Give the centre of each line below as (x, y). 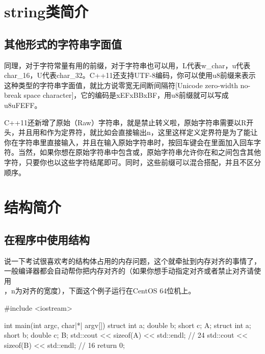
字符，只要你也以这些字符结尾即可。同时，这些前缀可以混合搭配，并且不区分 (132, 162)
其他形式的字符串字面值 (63, 44)
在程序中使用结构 (47, 239)
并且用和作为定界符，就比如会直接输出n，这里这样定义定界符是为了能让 (138, 132)
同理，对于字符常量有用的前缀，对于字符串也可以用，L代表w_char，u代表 (127, 65)
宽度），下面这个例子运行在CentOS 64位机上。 (120, 291)
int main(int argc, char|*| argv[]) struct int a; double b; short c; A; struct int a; (128, 325)
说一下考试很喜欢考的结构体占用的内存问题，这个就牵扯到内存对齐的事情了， (132, 261)
